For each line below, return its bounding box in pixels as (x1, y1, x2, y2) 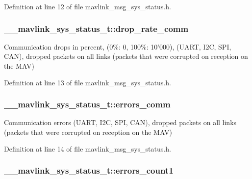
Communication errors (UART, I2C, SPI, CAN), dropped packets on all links (4, 117, 237, 128)
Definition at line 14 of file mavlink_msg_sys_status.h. (4, 143, 171, 153)
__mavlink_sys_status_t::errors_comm (4, 98, 171, 110)
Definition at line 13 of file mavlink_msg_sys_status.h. (4, 77, 171, 87)
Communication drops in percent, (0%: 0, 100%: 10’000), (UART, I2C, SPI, (4, 41, 231, 51)
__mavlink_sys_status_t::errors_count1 (4, 164, 174, 177)
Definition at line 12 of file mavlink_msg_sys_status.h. (4, 1, 171, 11)
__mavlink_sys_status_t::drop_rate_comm (4, 22, 189, 34)
